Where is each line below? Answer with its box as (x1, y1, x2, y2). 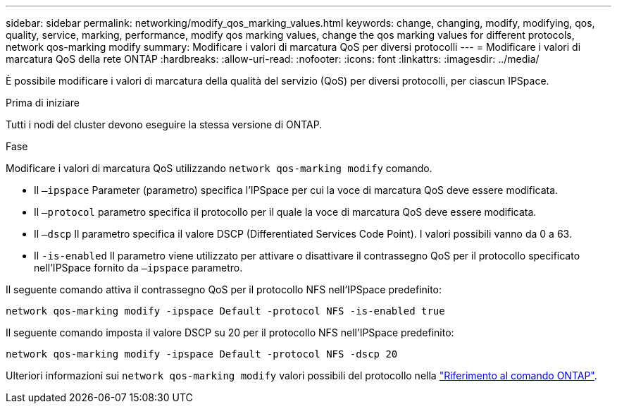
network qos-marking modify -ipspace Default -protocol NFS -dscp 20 (6, 348, 398, 360)
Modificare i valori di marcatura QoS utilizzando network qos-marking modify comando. (6, 162, 432, 174)
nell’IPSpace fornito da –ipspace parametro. (34, 262, 243, 274)
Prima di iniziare (6, 97, 80, 109)
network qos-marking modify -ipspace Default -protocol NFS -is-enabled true (6, 305, 445, 317)
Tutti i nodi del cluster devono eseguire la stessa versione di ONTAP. (6, 118, 323, 130)
